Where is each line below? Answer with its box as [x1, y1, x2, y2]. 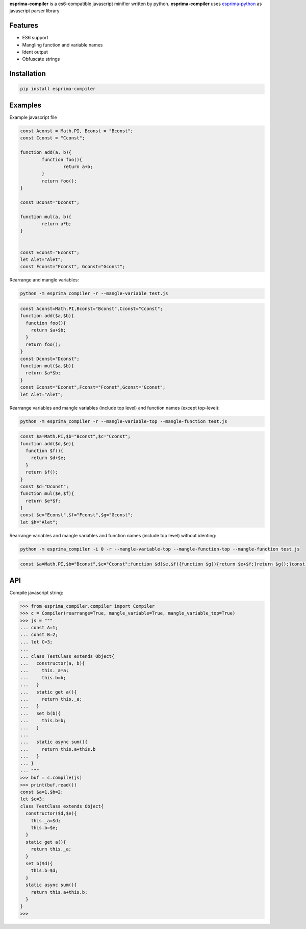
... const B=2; [20, 632, 58, 638]
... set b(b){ [20, 710, 61, 716]
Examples [9, 101, 42, 109]
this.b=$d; [31, 868, 58, 873]
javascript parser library [9, 8, 60, 14]
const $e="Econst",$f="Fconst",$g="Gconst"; [20, 512, 134, 518]
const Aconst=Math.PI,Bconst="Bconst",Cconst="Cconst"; [20, 305, 163, 312]
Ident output [22, 49, 48, 55]
